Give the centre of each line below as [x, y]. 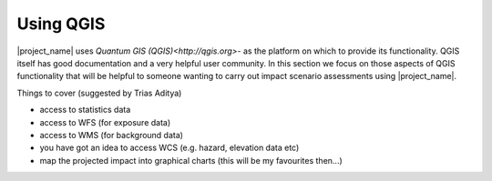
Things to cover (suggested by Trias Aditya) [99, 93]
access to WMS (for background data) [112, 135]
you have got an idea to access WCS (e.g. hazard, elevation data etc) [169, 148]
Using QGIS [61, 24]
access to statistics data [85, 110]
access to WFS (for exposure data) [105, 122]
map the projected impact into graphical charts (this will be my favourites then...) [191, 160]
